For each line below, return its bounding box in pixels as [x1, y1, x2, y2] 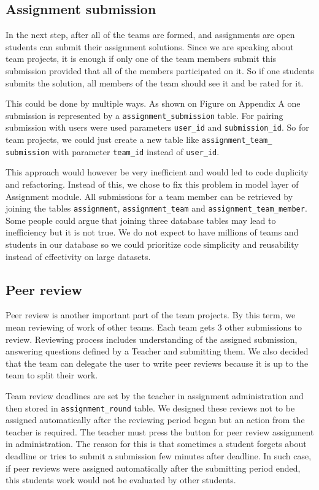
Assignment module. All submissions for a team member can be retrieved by [6, 189, 293, 202]
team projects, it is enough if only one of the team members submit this [6, 52, 277, 65]
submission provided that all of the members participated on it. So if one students [6, 64, 314, 77]
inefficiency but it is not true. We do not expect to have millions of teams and [6, 226, 299, 239]
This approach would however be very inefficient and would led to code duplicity [6, 166, 309, 178]
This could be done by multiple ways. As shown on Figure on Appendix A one [6, 97, 301, 110]
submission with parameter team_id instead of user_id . [6, 145, 220, 158]
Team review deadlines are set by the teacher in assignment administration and [6, 389, 304, 402]
